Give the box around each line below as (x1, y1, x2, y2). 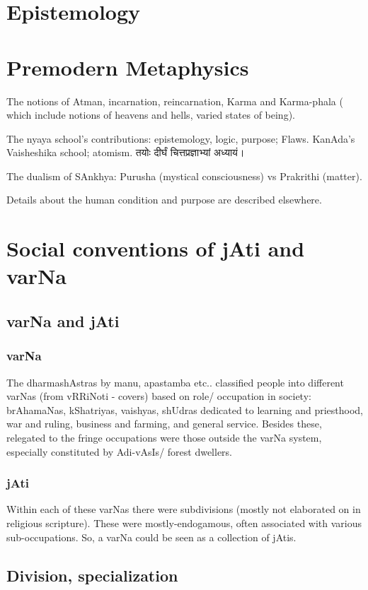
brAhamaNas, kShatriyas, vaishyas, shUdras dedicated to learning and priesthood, (6, 402, 364, 417)
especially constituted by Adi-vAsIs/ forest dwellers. (6, 444, 233, 459)
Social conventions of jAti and (6, 234, 305, 263)
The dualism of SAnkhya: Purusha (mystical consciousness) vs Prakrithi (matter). (6, 168, 362, 183)
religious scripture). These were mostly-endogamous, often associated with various (6, 516, 362, 530)
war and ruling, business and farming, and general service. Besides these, (6, 416, 322, 431)
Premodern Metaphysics (6, 52, 249, 81)
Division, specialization (6, 564, 178, 586)
